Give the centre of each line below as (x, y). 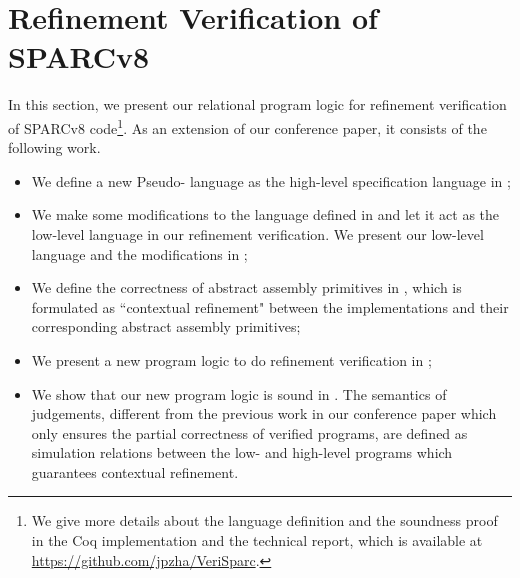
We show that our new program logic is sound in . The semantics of (239, 393)
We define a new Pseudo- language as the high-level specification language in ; (271, 180)
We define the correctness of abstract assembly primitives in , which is (246, 287)
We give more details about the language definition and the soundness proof (264, 520)
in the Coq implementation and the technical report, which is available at (257, 540)
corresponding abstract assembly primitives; (166, 326)
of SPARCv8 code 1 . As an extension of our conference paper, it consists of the (247, 126)
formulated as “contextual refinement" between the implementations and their (270, 306)
